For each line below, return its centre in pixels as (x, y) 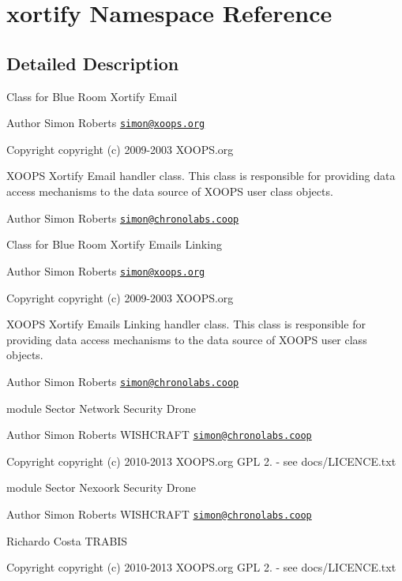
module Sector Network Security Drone (101, 408)
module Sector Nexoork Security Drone (101, 487)
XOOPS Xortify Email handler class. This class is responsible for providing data (201, 176)
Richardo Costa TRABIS (67, 540)
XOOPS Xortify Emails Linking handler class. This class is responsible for (186, 324)
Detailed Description (93, 63)
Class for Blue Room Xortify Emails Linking (114, 244)
